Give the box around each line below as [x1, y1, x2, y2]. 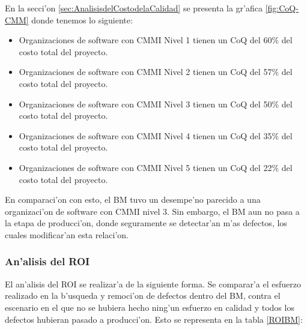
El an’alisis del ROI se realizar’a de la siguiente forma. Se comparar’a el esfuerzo [5, 277, 301, 290]
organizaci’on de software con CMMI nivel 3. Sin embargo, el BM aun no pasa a [5, 205, 300, 217]
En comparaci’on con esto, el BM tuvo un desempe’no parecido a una [5, 193, 261, 206]
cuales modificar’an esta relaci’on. [5, 228, 129, 241]
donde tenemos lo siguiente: [31, 13, 133, 26]
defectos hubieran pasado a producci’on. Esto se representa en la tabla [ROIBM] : [5, 313, 303, 325]
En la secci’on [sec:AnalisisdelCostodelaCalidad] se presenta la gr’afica [5, 2, 263, 14]
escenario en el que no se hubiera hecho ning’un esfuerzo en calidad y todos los [5, 301, 294, 313]
